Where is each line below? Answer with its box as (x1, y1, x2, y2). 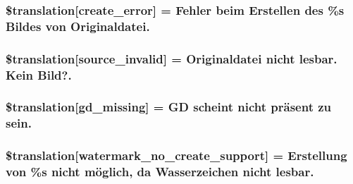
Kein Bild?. (6, 66, 72, 83)
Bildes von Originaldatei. (6, 17, 150, 35)
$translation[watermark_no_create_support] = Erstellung (6, 147, 347, 164)
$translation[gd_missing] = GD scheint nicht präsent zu (6, 98, 332, 116)
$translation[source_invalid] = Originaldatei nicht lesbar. (6, 49, 337, 67)
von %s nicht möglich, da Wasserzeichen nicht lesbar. (6, 163, 314, 180)
